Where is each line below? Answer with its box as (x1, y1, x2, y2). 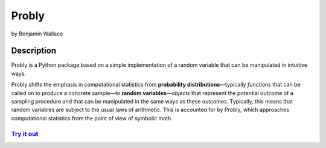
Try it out (11, 129, 39, 138)
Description (11, 46, 57, 56)
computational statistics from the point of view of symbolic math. (11, 114, 173, 122)
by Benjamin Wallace (11, 30, 63, 37)
